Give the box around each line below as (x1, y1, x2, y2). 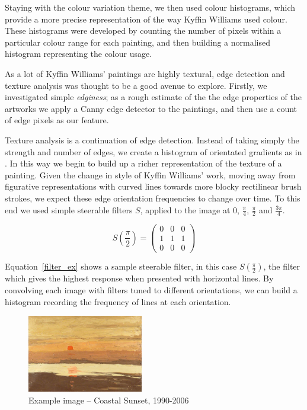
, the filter (263, 260, 300, 273)
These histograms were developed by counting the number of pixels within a (5, 24, 282, 37)
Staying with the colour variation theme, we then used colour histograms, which (5, 1, 295, 13)
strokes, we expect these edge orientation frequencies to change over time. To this (5, 191, 300, 204)
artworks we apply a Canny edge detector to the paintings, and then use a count (5, 102, 298, 114)
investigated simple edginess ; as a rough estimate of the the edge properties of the (5, 91, 302, 103)
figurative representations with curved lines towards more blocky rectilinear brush (5, 180, 302, 193)
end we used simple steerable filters (5, 203, 133, 216)
